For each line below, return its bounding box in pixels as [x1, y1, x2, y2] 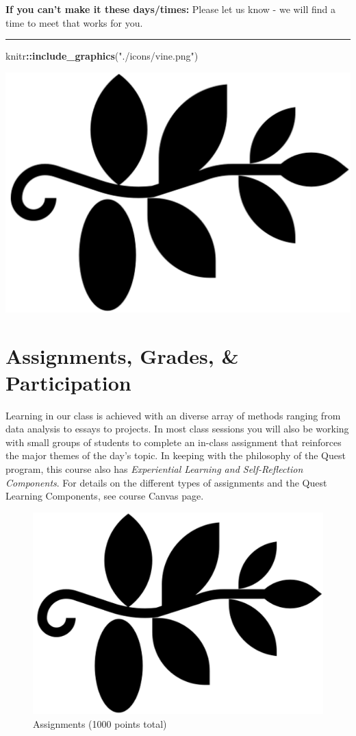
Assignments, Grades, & [5, 341, 239, 369]
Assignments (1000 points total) [33, 716, 167, 731]
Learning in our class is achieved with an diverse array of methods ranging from [5, 408, 341, 422]
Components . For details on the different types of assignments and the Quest [5, 475, 327, 489]
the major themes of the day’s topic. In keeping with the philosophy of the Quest [5, 448, 346, 463]
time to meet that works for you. [5, 15, 143, 29]
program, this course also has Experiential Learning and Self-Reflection [5, 462, 303, 476]
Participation [5, 368, 131, 396]
